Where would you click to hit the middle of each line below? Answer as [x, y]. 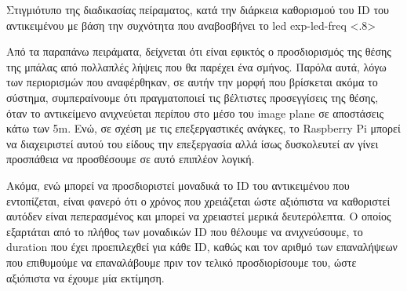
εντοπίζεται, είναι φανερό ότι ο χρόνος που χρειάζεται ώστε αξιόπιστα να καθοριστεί [198, 200]
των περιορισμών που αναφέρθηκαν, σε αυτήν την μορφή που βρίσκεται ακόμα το [192, 82]
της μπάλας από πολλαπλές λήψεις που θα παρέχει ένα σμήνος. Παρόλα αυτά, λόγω [196, 66]
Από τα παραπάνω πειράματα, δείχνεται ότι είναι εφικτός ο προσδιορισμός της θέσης [199, 51]
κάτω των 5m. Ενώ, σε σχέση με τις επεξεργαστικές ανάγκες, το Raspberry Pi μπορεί [203, 128]
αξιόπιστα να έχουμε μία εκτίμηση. [85, 277]
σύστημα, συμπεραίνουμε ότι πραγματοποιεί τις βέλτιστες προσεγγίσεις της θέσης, [193, 97]
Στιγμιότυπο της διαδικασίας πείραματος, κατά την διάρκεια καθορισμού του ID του [198, 9]
